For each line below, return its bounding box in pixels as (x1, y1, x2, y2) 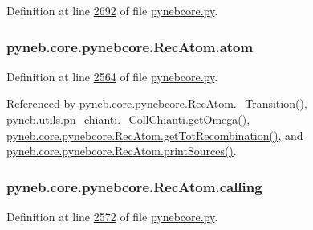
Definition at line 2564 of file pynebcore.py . (6, 68, 218, 84)
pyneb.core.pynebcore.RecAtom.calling (6, 176, 262, 196)
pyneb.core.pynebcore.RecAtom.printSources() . (6, 142, 237, 159)
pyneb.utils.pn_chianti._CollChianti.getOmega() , (6, 111, 250, 127)
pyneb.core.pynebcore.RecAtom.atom (6, 36, 254, 56)
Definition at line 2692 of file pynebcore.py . (6, 2, 218, 18)
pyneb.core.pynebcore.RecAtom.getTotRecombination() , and (6, 126, 303, 143)
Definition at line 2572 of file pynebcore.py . (6, 208, 218, 224)
